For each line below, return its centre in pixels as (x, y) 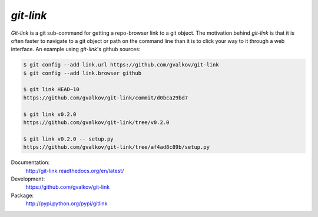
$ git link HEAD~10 (51, 89)
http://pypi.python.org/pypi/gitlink (67, 203)
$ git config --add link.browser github (82, 73)
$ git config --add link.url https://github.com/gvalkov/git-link (121, 65)
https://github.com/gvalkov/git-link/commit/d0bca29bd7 (106, 98)
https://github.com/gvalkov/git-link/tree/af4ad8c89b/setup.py (117, 147)
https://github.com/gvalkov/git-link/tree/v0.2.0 (96, 123)
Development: (28, 179)
